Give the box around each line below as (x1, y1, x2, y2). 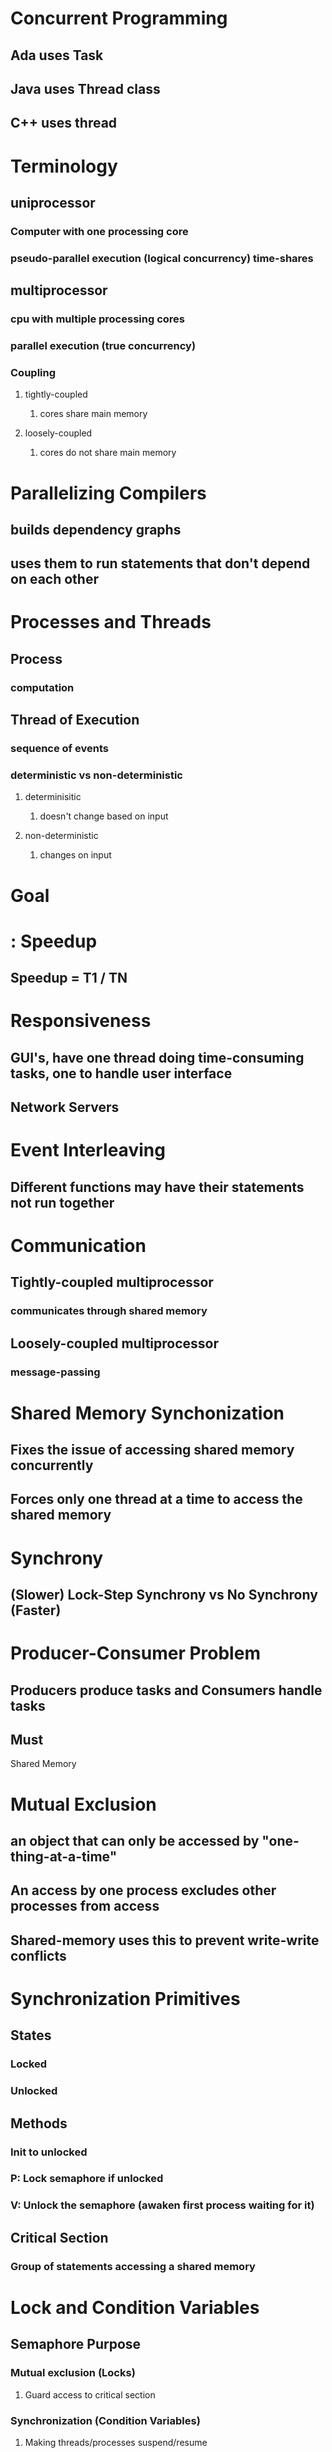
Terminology (10, 155, 118, 177)
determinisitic (24, 791, 82, 803)
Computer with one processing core (10, 224, 189, 238)
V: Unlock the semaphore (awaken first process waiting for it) (10, 2198, 315, 2212)
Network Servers (10, 1099, 120, 1116)
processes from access (10, 1898, 160, 1915)
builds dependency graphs (10, 521, 182, 538)
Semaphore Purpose (10, 2336, 142, 2353)
